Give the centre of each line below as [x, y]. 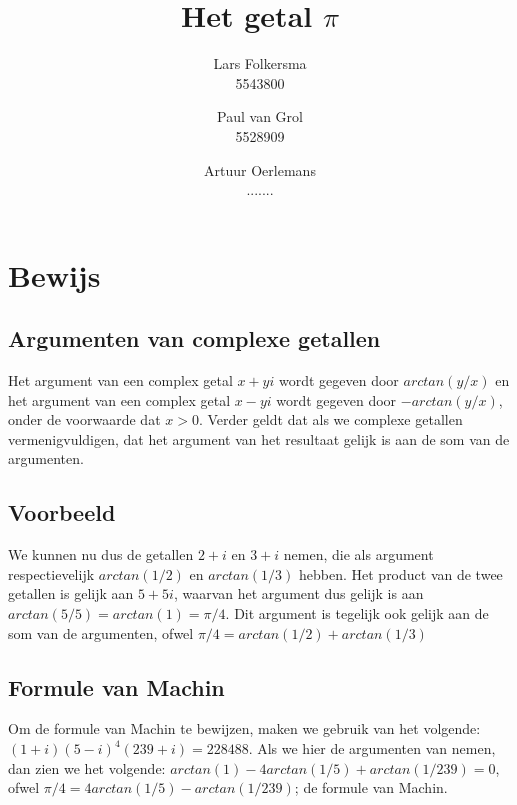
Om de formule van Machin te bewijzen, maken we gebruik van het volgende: [244, 728]
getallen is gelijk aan [71, 593]
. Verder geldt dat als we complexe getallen [330, 419]
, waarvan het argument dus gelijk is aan [298, 593]
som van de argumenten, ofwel [101, 632]
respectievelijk [51, 573]
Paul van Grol [260, 116]
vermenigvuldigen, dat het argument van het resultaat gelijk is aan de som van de [259, 438]
